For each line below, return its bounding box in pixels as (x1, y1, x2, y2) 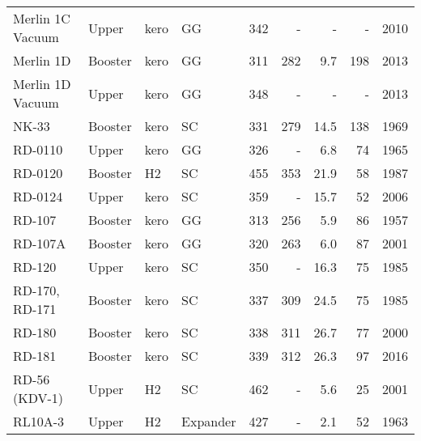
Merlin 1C (13, 9, 70, 28)
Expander (181, 412, 236, 430)
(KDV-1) (13, 388, 64, 407)
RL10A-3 (13, 412, 65, 430)
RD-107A (13, 234, 66, 252)
